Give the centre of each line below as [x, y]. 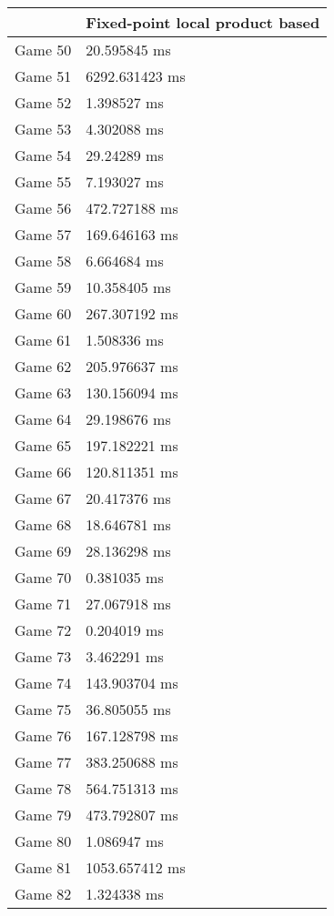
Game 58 [43, 261]
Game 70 [43, 577]
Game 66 [43, 472]
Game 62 [43, 366]
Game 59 [43, 287]
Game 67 [43, 498]
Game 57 [43, 234]
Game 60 [43, 313]
